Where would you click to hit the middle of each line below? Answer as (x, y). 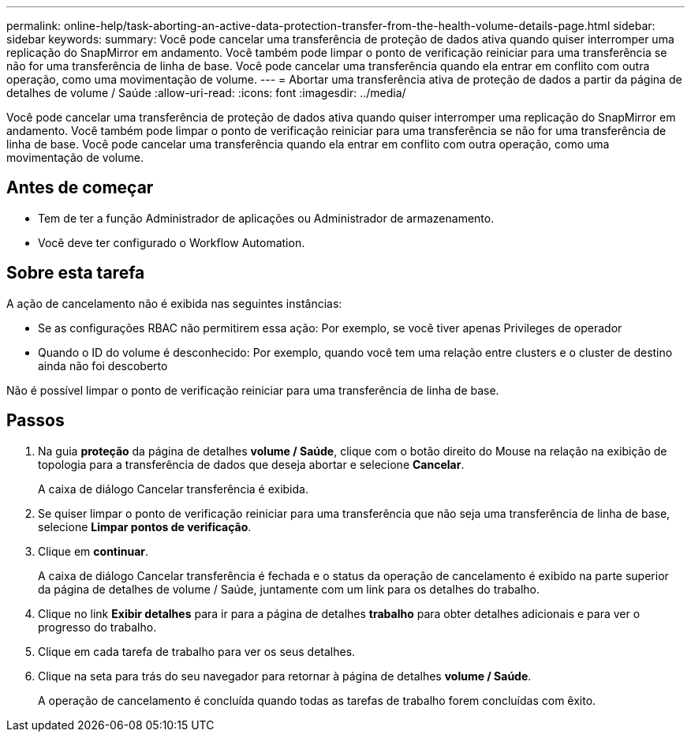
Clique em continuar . (93, 551)
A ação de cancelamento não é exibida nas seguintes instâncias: (174, 303)
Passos (35, 421)
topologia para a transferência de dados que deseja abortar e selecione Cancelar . (251, 464)
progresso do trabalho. (97, 627)
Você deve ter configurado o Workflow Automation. (172, 242)
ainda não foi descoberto (103, 365)
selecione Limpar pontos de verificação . (145, 526)
